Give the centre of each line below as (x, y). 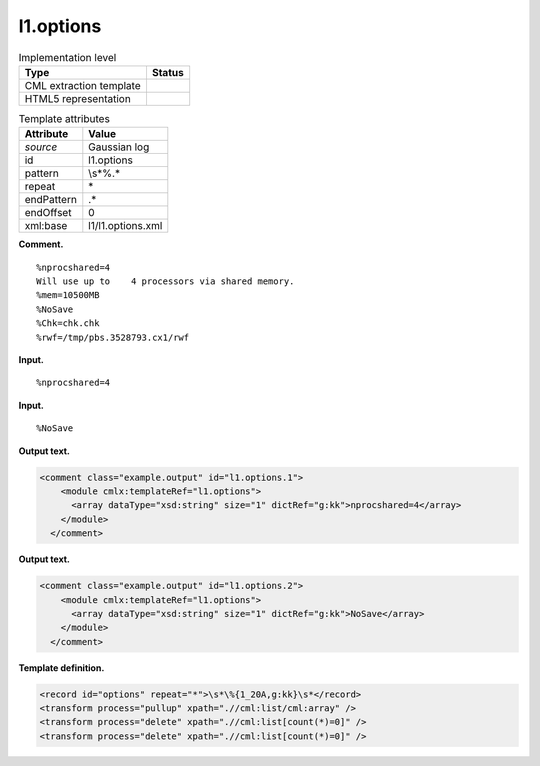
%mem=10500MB (68, 295)
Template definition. (61, 667)
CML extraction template (82, 85)
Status (167, 72)
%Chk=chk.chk (68, 323)
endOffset (48, 213)
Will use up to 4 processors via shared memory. (165, 281)
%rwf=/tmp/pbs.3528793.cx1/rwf (113, 337)
